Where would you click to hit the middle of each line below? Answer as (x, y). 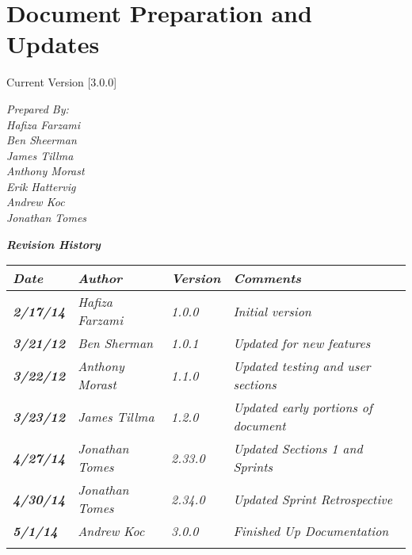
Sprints (253, 467)
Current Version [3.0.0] (62, 82)
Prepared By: (38, 108)
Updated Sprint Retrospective (313, 499)
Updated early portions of (303, 408)
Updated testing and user (302, 366)
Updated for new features (302, 343)
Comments (267, 278)
